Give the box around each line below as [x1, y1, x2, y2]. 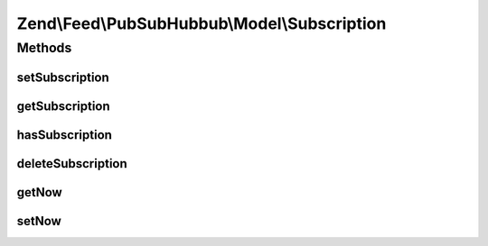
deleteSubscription [16, 156, 128, 171]
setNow [16, 213, 62, 229]
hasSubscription [16, 127, 113, 142]
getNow [16, 185, 62, 200]
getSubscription [16, 98, 110, 114]
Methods [16, 40, 72, 56]
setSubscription [16, 69, 110, 85]
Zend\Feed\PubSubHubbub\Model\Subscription [16, 14, 387, 33]
